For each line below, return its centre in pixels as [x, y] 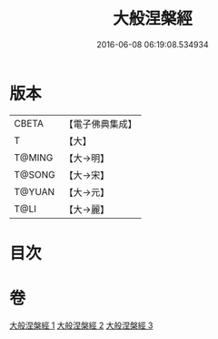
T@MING [34, 158]
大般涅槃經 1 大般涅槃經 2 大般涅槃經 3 [81, 325]
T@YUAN [35, 191]
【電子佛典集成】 [101, 124]
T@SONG [35, 174]
